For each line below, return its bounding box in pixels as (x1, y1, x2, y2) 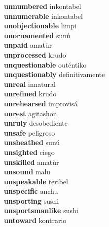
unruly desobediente (4, 118, 68, 128)
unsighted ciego (4, 147, 55, 157)
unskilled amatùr (4, 156, 59, 167)
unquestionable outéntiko (4, 59, 87, 70)
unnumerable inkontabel (4, 10, 83, 21)
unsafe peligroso (4, 127, 55, 138)
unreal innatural (4, 78, 56, 89)
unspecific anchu (4, 186, 58, 196)
